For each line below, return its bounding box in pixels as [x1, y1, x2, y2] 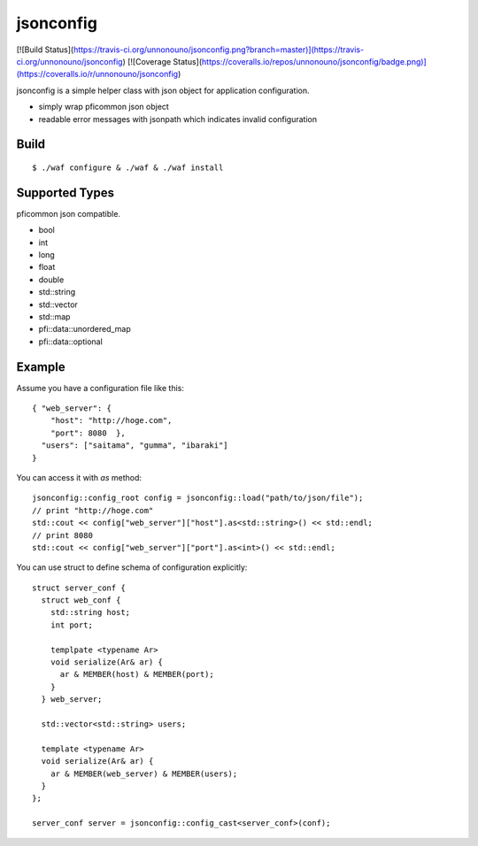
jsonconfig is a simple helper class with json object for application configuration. [16, 85, 310, 96]
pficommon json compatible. [16, 208, 121, 219]
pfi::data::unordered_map [38, 324, 132, 335]
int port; [50, 619, 93, 630]
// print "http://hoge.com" [32, 505, 154, 515]
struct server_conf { [32, 582, 126, 593]
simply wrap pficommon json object [38, 102, 170, 112]
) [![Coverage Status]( [122, 56, 203, 66]
